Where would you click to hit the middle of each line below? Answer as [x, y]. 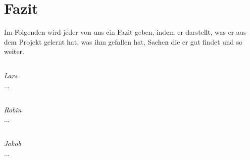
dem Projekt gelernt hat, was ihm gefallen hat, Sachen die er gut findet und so [123, 41]
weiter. [14, 51]
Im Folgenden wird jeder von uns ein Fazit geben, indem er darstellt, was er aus [125, 32]
